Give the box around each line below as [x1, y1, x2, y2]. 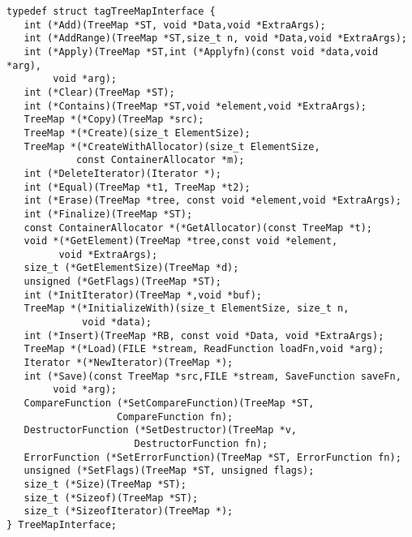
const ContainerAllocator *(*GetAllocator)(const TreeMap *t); [24, 221, 373, 234]
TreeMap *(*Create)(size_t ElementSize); [24, 127, 251, 139]
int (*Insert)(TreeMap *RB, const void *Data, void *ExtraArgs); [24, 329, 384, 342]
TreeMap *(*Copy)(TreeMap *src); [24, 114, 204, 126]
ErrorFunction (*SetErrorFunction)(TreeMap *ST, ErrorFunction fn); [24, 451, 401, 463]
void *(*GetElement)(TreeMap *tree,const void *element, [24, 235, 338, 247]
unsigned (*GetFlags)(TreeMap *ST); [24, 276, 221, 288]
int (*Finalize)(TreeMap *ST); [24, 208, 193, 220]
